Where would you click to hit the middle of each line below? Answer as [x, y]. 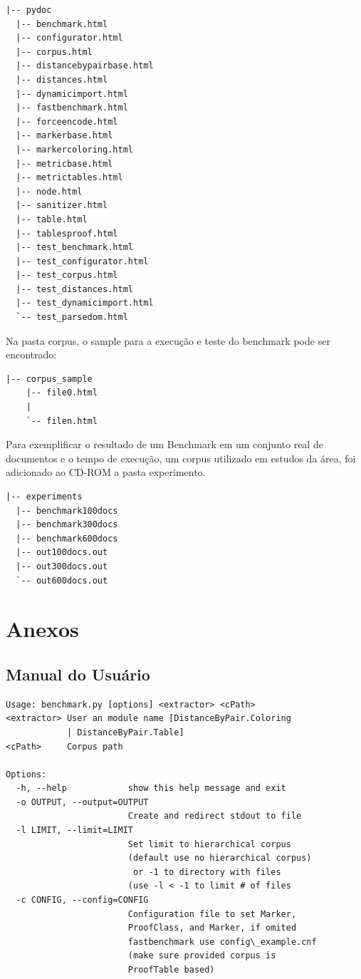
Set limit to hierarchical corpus [209, 844]
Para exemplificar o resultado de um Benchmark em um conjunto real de [164, 444]
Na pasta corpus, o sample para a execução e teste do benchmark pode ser [168, 340]
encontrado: [31, 354]
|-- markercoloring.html [74, 149]
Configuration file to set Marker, [212, 914]
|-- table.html [52, 219]
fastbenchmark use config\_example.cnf [222, 942]
